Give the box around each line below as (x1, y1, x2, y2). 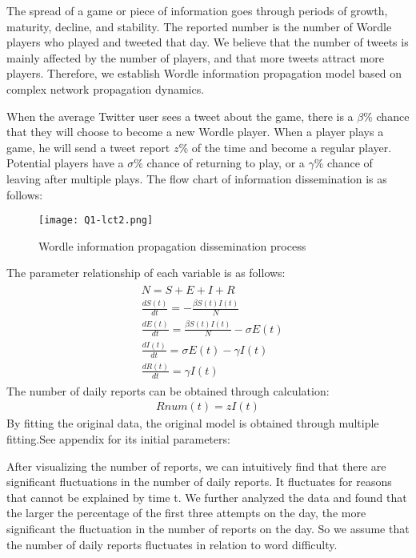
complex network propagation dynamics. (6, 80, 205, 97)
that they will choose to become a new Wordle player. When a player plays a (6, 123, 384, 140)
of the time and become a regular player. (191, 138, 392, 155)
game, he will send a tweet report (6, 138, 170, 155)
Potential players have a (6, 155, 124, 171)
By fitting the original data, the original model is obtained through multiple (6, 415, 379, 432)
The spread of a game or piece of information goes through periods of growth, (6, 2, 388, 18)
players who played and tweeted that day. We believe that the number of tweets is (6, 34, 409, 50)
